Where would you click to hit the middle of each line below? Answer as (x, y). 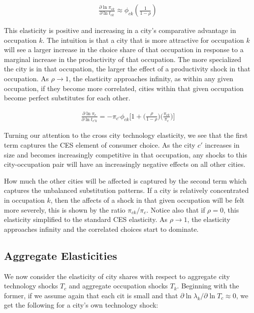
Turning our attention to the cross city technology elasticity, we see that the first (126, 135)
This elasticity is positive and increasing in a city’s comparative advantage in (120, 30)
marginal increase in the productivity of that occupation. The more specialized (123, 59)
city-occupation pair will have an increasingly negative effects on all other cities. (125, 164)
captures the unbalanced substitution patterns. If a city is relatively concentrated (127, 190)
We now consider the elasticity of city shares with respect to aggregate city (117, 276)
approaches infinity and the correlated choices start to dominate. (101, 229)
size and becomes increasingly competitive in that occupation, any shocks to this (126, 154)
